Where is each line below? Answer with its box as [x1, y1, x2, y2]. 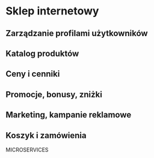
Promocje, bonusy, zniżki [5, 89, 103, 100]
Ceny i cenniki [5, 69, 60, 79]
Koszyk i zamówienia [5, 130, 87, 141]
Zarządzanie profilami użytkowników [5, 28, 148, 38]
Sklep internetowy [5, 4, 99, 18]
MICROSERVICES [5, 146, 49, 153]
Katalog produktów [5, 48, 79, 58]
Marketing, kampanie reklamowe [5, 110, 132, 120]
